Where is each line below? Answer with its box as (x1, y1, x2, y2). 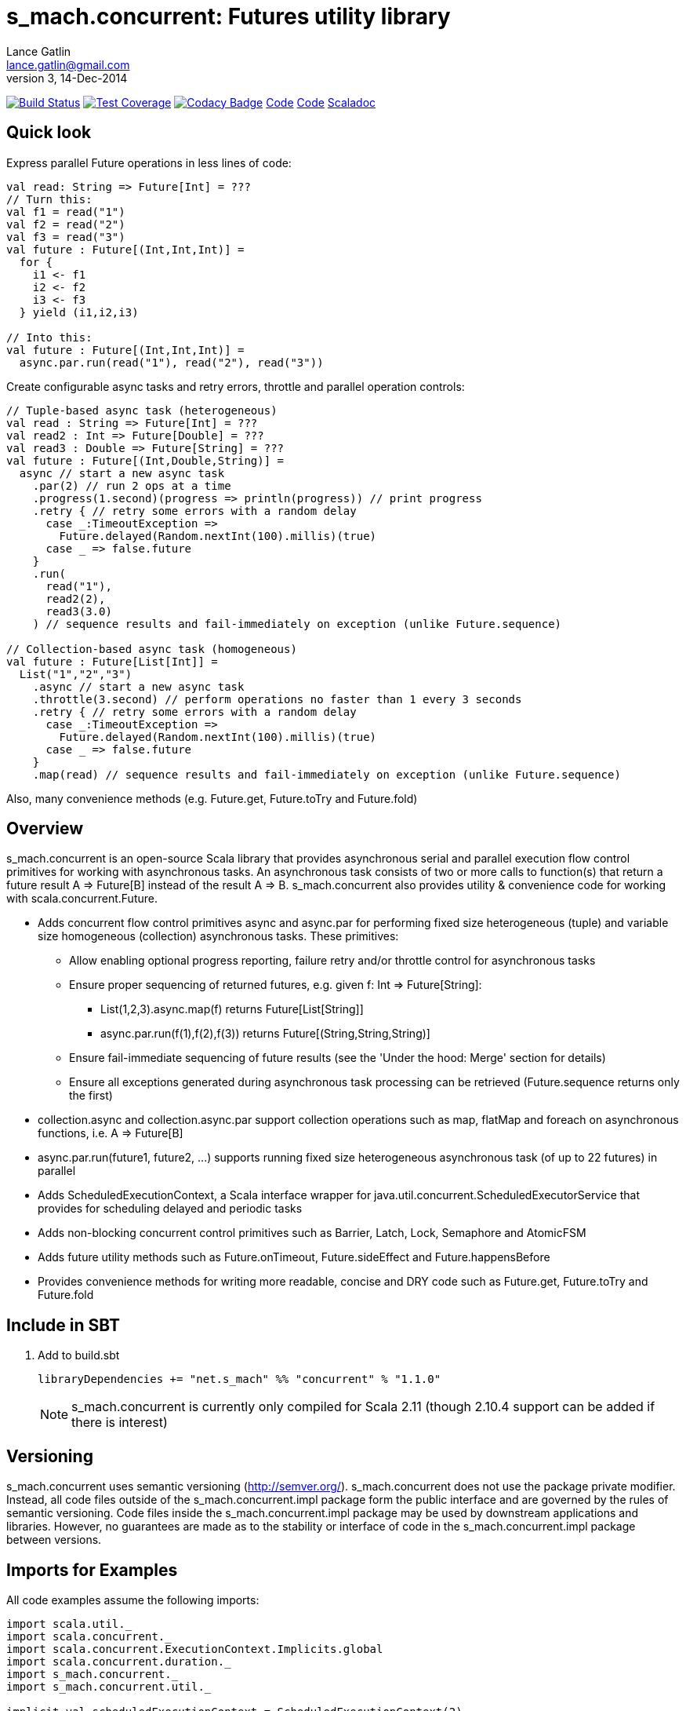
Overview (6, 819, 84, 839)
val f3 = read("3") (6, 230, 125, 243)
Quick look (6, 122, 92, 143)
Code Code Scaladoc (266, 95, 376, 109)
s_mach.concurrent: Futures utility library (6, 3, 451, 30)
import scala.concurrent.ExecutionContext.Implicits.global (6, 1642, 383, 1655)
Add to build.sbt (38, 1348, 120, 1363)
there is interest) (71, 1414, 168, 1431)
